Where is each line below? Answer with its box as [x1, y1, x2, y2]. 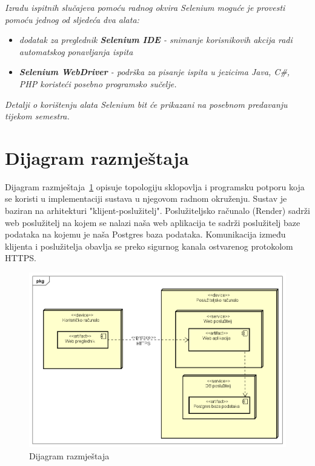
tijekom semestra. [5, 110, 70, 122]
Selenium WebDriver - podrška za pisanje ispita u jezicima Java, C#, [19, 65, 290, 78]
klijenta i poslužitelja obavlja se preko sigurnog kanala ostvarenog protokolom [5, 239, 293, 252]
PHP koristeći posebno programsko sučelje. [19, 77, 177, 90]
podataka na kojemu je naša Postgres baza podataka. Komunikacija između [5, 228, 286, 241]
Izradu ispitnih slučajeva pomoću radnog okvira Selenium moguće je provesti [5, 1, 285, 13]
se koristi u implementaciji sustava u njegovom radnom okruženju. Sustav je [5, 192, 287, 205]
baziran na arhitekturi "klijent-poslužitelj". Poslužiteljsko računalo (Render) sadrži [5, 204, 310, 217]
